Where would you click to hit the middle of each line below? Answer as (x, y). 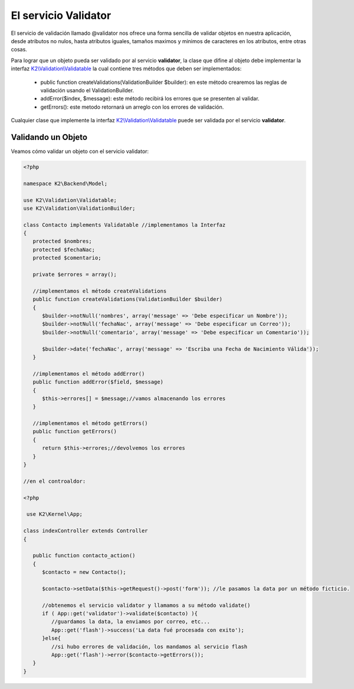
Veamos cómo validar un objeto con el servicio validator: (80, 151)
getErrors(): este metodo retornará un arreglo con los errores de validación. (132, 107)
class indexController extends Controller (86, 531)
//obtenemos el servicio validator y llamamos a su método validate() (146, 605)
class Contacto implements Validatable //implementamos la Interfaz (124, 225)
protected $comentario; (67, 258)
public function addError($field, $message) (98, 382)
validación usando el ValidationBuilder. (87, 90)
